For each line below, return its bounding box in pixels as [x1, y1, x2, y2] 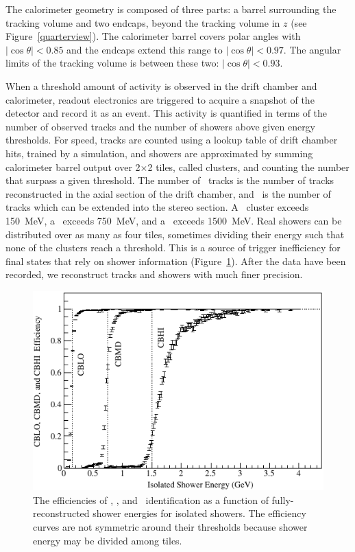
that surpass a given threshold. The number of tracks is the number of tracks [5, 173, 334, 187]
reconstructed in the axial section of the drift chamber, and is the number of [5, 186, 331, 200]
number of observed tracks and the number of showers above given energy [5, 119, 316, 133]
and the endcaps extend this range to [66, 42, 223, 56]
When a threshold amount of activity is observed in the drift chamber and [5, 78, 317, 93]
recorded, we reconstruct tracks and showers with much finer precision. [5, 267, 303, 281]
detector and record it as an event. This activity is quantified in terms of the [5, 106, 328, 120]
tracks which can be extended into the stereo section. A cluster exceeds [5, 200, 309, 214]
